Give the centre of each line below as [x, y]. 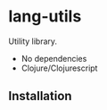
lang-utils [45, 17]
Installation [40, 96]
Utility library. [33, 41]
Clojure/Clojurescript [59, 68]
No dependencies [54, 58]
